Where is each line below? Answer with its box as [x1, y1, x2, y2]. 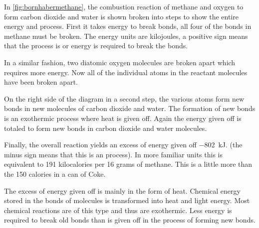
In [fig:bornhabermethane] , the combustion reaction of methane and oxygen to [4, 1, 244, 11]
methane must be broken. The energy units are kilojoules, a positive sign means [4, 30, 248, 41]
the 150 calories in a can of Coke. [4, 168, 106, 179]
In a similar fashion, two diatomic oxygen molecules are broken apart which [4, 57, 236, 67]
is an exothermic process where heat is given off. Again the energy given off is [4, 113, 242, 123]
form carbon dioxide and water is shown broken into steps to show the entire [4, 11, 239, 21]
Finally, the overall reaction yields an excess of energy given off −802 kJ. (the [4, 139, 243, 150]
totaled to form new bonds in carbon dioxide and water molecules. [4, 122, 207, 133]
